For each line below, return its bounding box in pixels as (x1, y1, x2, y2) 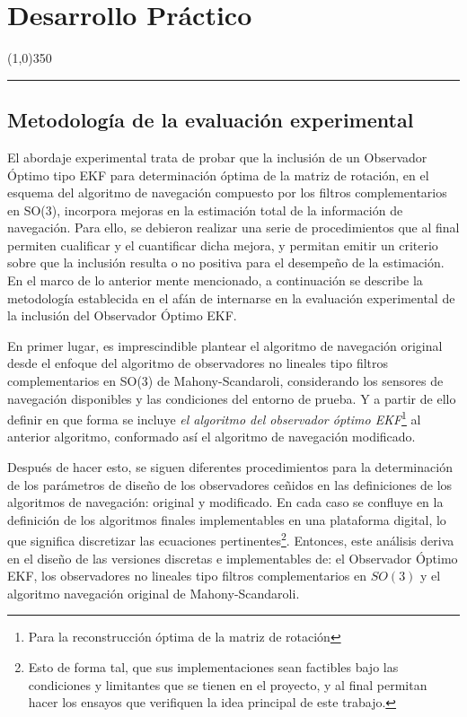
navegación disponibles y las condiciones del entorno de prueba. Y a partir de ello (7, 389, 456, 407)
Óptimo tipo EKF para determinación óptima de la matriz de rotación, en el (7, 165, 429, 184)
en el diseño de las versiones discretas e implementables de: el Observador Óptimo (7, 548, 458, 567)
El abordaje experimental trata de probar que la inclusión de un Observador (7, 147, 427, 166)
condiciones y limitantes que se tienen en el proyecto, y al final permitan (28, 675, 427, 694)
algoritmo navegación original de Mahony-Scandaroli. (7, 583, 300, 602)
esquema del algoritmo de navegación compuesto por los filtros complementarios (7, 183, 447, 202)
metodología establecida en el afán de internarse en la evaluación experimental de (7, 288, 455, 307)
